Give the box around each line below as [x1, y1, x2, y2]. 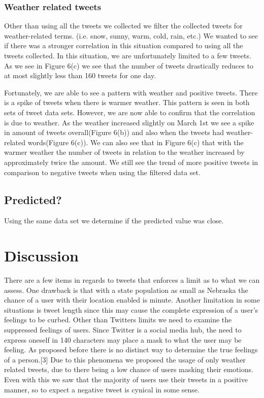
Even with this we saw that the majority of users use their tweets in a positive [4, 374, 248, 384]
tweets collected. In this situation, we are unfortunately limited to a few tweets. [4, 50, 251, 60]
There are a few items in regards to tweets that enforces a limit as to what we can [4, 275, 260, 285]
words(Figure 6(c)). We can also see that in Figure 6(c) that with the [27, 137, 244, 147]
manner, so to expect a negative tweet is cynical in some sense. [4, 384, 200, 394]
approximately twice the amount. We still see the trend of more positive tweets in [4, 156, 258, 167]
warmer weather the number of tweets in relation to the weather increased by [4, 147, 245, 157]
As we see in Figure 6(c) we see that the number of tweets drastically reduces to [4, 60, 254, 71]
